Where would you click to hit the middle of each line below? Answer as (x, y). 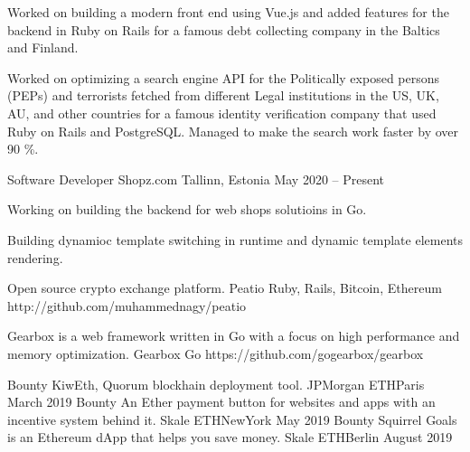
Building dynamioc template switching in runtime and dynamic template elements (235, 239)
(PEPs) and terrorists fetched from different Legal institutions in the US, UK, (223, 95)
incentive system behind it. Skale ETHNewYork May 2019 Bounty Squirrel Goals (232, 419)
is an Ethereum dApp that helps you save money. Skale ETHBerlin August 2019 (230, 437)
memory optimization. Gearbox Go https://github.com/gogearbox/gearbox (216, 353)
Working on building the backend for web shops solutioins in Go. (187, 209)
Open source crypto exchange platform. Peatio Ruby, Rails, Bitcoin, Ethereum (225, 288)
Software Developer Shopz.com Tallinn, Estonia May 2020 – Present (196, 179)
